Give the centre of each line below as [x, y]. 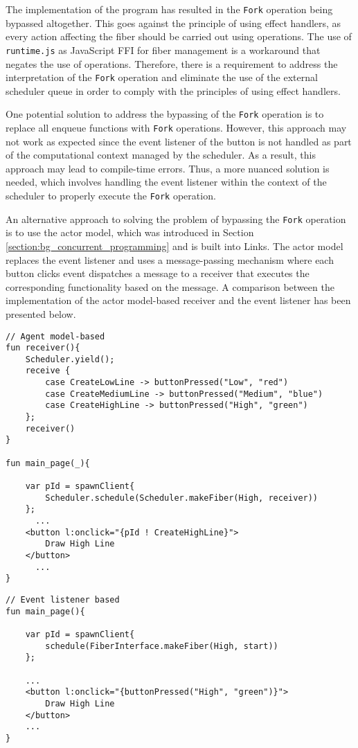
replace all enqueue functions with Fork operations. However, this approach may [176, 127]
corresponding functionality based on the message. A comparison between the [170, 286]
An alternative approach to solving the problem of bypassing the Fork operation [176, 219]
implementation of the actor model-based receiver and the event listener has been [178, 300]
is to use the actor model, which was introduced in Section [130, 232]
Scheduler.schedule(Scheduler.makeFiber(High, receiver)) [182, 498]
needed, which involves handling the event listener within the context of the [166, 182]
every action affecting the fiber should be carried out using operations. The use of [179, 36]
